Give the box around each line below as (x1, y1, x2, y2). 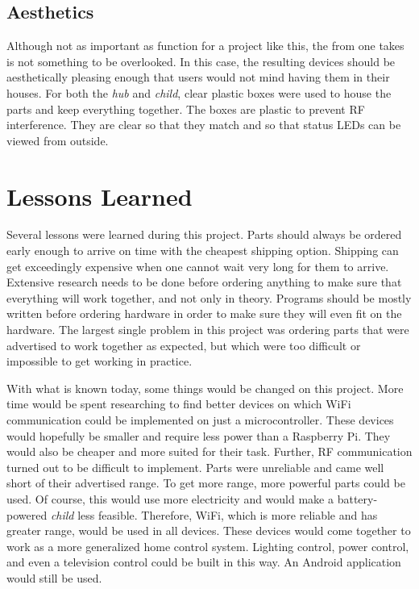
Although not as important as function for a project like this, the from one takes (6, 37, 404, 54)
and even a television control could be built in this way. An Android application (6, 553, 401, 570)
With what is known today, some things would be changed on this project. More (6, 379, 404, 396)
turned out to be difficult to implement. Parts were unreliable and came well (6, 458, 384, 475)
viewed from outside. (6, 132, 109, 148)
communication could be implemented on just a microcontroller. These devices (6, 411, 394, 428)
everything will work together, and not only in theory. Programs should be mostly (6, 289, 412, 306)
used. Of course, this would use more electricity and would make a (6, 490, 334, 507)
